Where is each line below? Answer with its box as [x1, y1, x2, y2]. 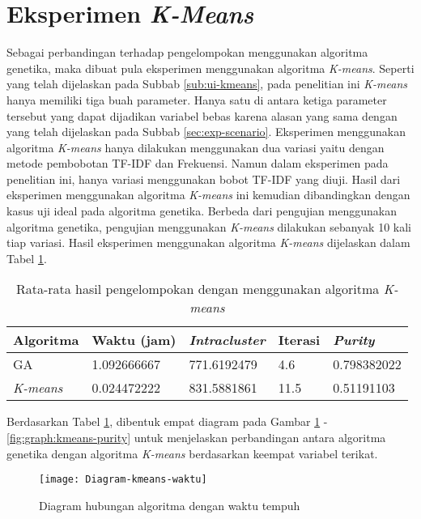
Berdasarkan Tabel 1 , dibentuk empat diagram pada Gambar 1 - [6, 413, 328, 430]
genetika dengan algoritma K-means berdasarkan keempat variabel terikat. [6, 445, 378, 462]
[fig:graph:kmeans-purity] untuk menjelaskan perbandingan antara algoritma [6, 429, 386, 446]
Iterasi [278, 330, 321, 350]
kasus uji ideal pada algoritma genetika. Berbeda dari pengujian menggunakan [6, 202, 397, 219]
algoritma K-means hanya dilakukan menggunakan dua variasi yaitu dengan [6, 138, 385, 155]
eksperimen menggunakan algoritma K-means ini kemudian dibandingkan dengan [6, 186, 410, 203]
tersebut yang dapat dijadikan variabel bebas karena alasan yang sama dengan [6, 107, 398, 124]
